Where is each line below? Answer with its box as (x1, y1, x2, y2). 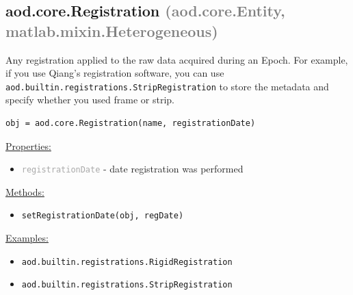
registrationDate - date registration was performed (21, 162, 244, 176)
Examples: (5, 231, 49, 245)
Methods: (5, 184, 44, 198)
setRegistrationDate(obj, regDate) (21, 211, 184, 221)
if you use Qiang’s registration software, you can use (5, 66, 224, 80)
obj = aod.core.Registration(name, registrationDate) (5, 118, 256, 129)
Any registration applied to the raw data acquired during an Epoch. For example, (5, 52, 348, 66)
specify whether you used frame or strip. (5, 92, 174, 107)
